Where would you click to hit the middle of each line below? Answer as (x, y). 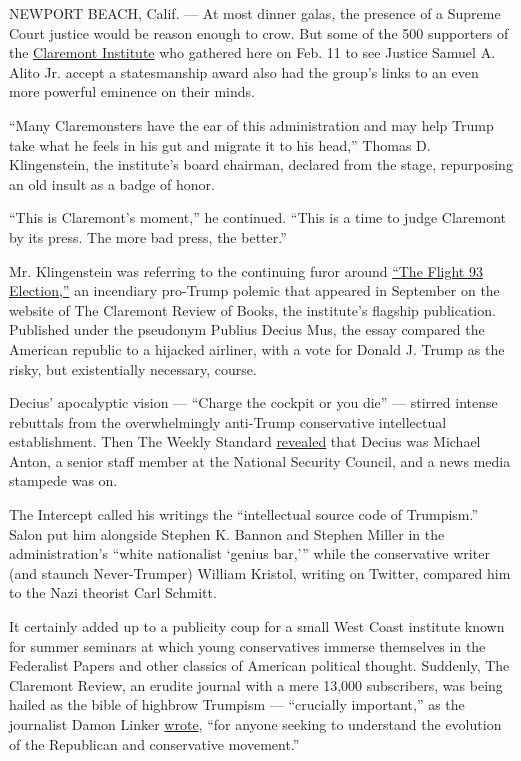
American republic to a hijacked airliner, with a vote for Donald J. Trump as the (257, 348)
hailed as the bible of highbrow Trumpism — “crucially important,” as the (237, 704)
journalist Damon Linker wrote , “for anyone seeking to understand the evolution (255, 724)
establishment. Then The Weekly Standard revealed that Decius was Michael (245, 441)
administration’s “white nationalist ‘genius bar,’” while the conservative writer (249, 553)
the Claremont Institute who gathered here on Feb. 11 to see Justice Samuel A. (252, 52)
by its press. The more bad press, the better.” (148, 236)
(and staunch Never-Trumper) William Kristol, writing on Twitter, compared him (260, 572)
